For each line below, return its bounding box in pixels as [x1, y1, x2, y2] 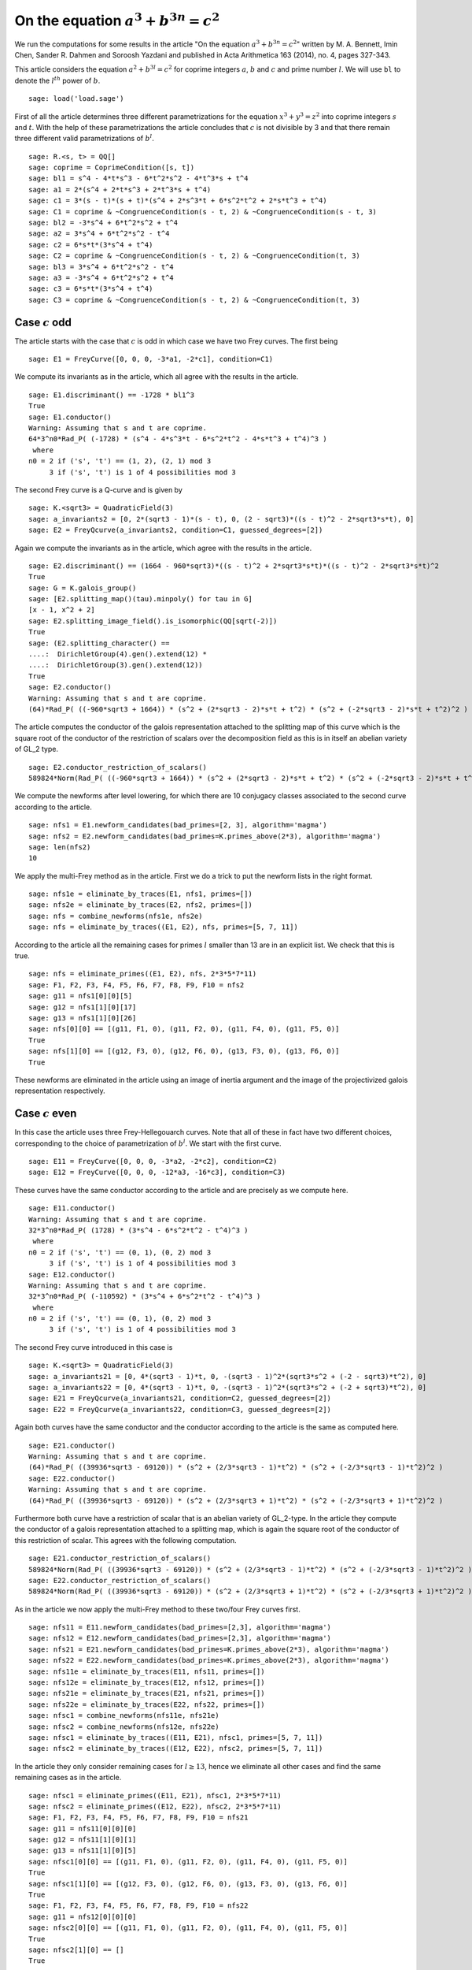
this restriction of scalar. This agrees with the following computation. [14, 1535, 237, 1544]
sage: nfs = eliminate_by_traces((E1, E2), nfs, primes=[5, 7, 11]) [28, 923, 298, 931]
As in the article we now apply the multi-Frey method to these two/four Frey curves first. [14, 1604, 301, 1614]
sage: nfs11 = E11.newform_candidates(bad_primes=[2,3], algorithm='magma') [28, 1623, 332, 1632]
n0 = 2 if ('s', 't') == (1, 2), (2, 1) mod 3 [28, 457, 212, 466]
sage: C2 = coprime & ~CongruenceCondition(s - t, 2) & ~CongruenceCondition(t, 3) [28, 251, 361, 260]
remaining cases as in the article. [14, 1773, 122, 1782]
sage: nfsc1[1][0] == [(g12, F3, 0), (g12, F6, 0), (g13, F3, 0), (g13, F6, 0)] [28, 1879, 348, 1888]
